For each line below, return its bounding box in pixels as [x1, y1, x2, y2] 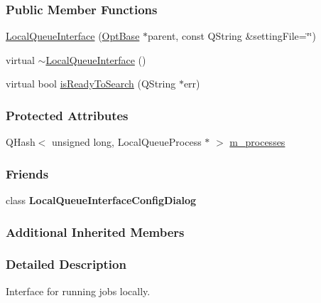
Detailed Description [6, 255, 126, 273]
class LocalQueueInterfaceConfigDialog [6, 193, 197, 208]
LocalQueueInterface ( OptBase [6, 28, 140, 43]
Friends [6, 164, 49, 182]
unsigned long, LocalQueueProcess [52, 134, 202, 149]
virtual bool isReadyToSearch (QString [6, 76, 176, 91]
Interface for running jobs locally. [6, 283, 151, 298]
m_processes [229, 134, 285, 149]
